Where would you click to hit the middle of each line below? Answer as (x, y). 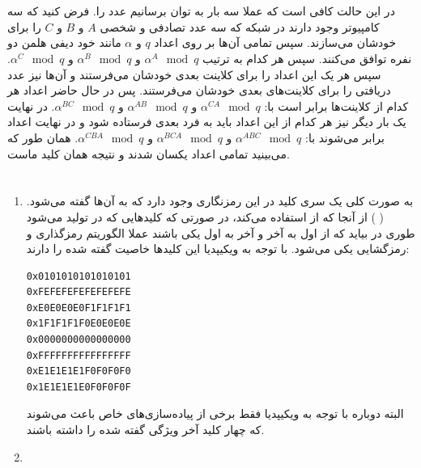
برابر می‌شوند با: (345, 137)
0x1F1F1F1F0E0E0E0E (79, 324)
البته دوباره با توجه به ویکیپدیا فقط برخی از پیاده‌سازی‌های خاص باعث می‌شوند (215, 413)
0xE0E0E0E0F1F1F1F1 (79, 308)
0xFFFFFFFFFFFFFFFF (79, 355)
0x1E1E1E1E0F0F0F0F (79, 387)
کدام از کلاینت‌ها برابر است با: (336, 105)
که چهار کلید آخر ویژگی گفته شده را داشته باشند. (145, 430)
